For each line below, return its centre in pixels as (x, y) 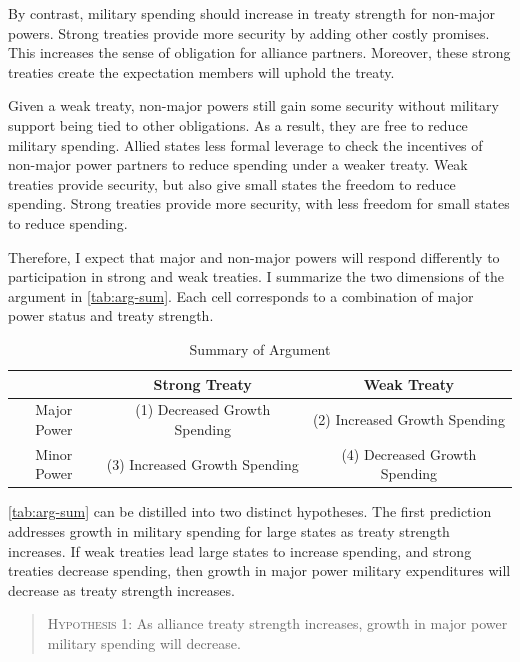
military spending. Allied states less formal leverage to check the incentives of (245, 144)
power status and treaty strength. (111, 315)
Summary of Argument (260, 348)
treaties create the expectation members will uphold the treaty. (201, 71)
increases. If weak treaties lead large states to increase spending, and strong (240, 550)
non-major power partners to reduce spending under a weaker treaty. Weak (238, 164)
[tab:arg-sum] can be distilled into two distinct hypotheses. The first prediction (250, 511)
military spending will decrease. (144, 643)
